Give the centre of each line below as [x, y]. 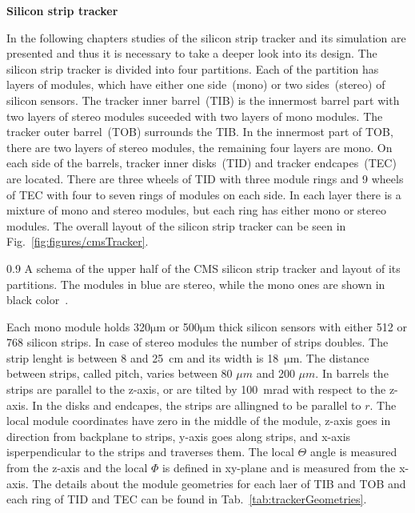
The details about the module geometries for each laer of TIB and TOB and [219, 483]
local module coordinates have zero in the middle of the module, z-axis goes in [199, 421]
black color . [38, 300]
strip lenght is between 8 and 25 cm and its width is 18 [143, 357]
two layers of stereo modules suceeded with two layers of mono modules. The [195, 116]
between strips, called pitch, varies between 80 [120, 373]
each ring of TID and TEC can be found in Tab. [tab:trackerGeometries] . [187, 499]
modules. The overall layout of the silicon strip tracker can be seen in [176, 225]
